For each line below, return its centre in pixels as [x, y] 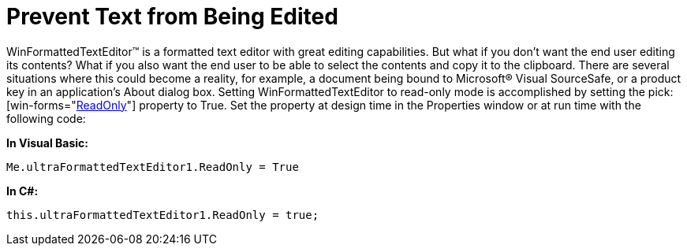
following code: [46, 118]
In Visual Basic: [47, 143]
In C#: [22, 191]
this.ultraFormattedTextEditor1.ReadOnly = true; [163, 215]
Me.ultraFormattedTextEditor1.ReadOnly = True [153, 167]
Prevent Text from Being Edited [172, 17]
